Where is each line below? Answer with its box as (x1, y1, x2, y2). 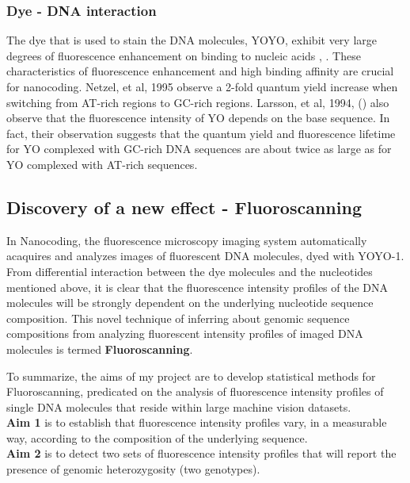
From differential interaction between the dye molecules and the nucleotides (6, 263, 373, 279)
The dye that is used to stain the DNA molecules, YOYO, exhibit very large (6, 32, 377, 48)
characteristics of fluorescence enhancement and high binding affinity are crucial (6, 63, 394, 79)
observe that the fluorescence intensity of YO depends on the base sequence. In (6, 109, 390, 126)
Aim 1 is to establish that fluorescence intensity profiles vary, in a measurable (6, 414, 387, 431)
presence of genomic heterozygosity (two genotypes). (6, 461, 260, 477)
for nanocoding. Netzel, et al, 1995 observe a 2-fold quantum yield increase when (6, 79, 398, 94)
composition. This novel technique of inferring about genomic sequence (6, 309, 350, 326)
